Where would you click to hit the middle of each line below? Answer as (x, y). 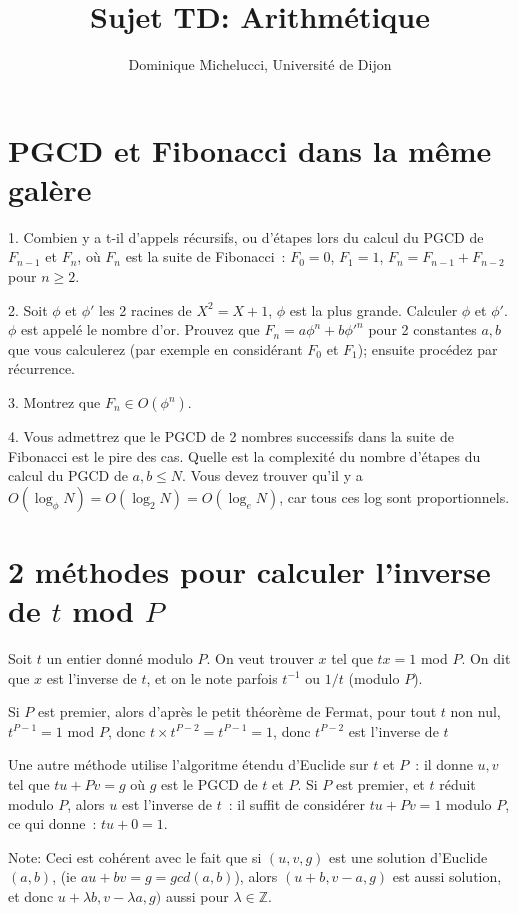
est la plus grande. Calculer (373, 309)
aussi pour (197, 896)
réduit (457, 784)
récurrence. (42, 368)
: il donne (444, 764)
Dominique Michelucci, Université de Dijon (260, 64)
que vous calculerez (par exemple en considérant (155, 348)
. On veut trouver (260, 658)
